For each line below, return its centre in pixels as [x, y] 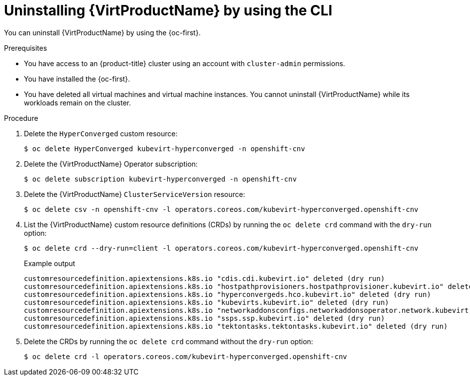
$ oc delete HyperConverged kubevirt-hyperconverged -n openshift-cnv [165, 148]
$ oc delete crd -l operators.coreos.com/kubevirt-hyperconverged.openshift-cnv [186, 356]
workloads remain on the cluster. [78, 102]
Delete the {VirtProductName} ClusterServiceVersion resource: [135, 194]
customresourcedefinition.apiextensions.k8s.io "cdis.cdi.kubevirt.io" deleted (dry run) [204, 278]
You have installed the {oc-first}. [77, 79]
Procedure [21, 118]
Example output [50, 263]
